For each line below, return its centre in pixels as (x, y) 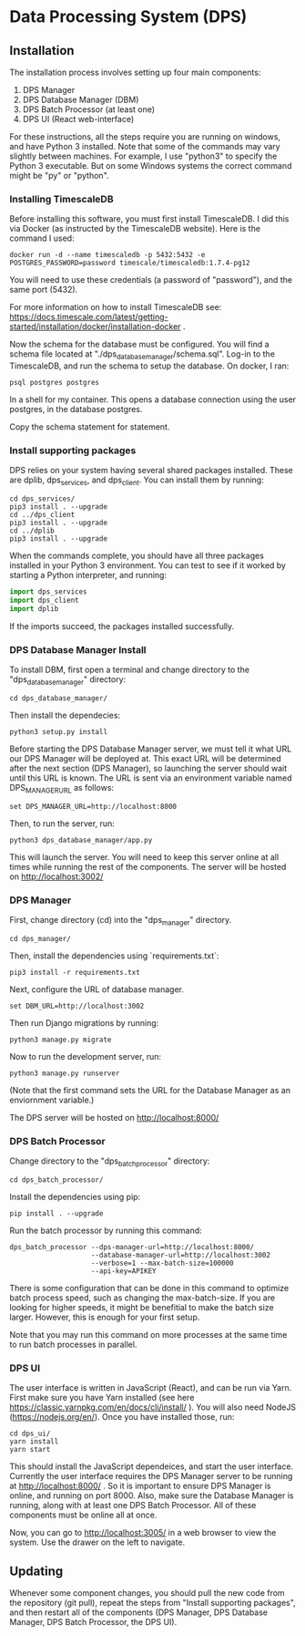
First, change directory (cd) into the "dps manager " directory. (121, 921)
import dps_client (44, 601)
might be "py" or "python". (59, 176)
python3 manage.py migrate (61, 1040)
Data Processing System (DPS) (128, 17)
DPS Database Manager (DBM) (81, 99)
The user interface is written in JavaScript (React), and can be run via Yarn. (151, 1388)
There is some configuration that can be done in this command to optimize (149, 1288)
